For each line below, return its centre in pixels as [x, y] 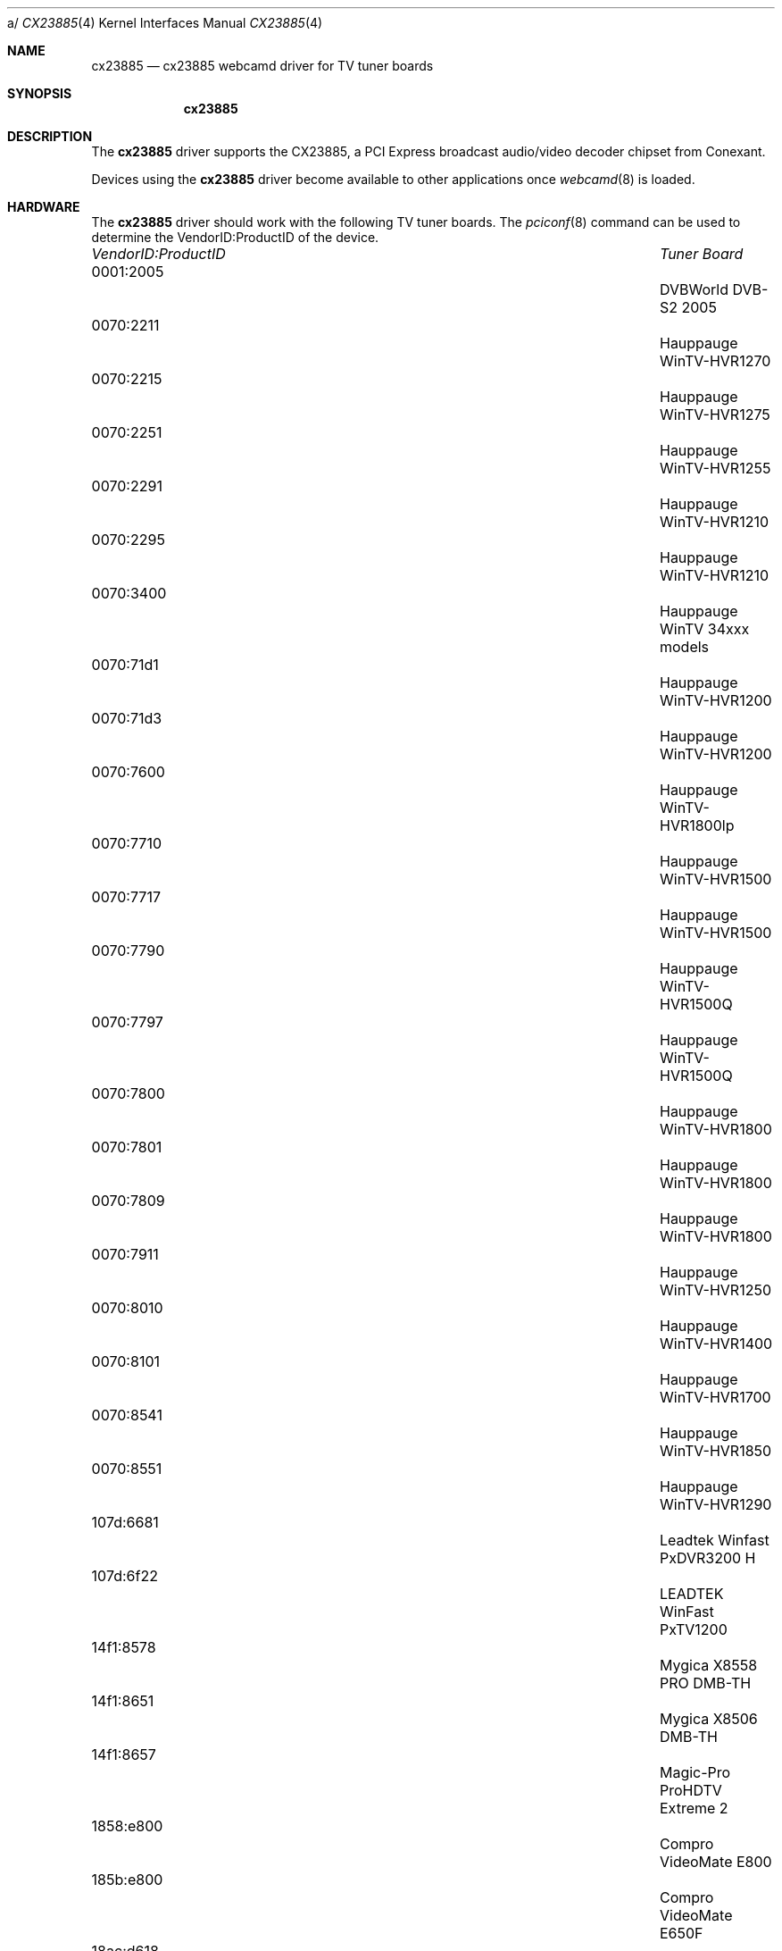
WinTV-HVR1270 [715, 361]
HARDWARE [44, 207]
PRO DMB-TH [705, 1683]
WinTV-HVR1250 [715, 1290]
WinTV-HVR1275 [715, 414]
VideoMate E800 [715, 1862]
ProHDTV [690, 1790]
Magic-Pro [695, 1772]
